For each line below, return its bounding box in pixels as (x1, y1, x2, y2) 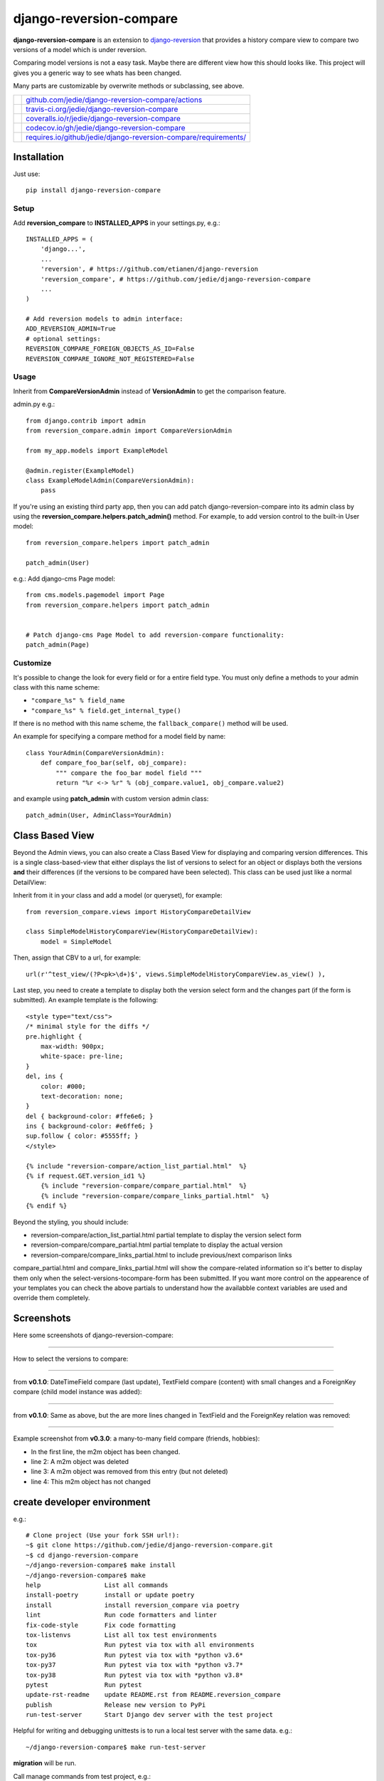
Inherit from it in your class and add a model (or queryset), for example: (13, 891, 223, 900)
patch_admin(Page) (26, 641, 90, 649)
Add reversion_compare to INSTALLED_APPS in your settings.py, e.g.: (13, 218, 220, 227)
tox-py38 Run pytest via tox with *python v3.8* (26, 1671, 243, 1679)
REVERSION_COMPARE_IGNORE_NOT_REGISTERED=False (26, 355, 195, 363)
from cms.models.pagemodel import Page (26, 591, 165, 599)
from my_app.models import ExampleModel (26, 446, 169, 455)
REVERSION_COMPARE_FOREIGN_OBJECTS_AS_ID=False (26, 345, 195, 353)
